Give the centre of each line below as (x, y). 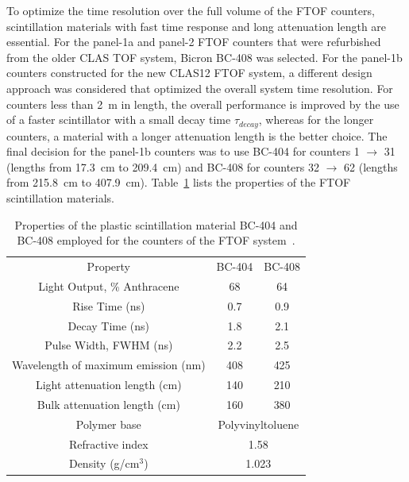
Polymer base (108, 424)
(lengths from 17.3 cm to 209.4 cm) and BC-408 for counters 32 (163, 166)
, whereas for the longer (316, 120)
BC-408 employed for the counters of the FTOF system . (156, 240)
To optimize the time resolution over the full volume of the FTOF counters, (191, 10)
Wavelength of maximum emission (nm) (109, 365)
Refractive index (108, 443)
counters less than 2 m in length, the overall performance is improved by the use (203, 104)
